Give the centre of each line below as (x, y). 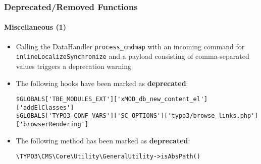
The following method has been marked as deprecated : (103, 140)
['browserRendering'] (52, 125)
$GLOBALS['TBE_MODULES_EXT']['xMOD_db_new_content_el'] (112, 99)
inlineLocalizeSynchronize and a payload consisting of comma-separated (133, 56)
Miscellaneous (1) (35, 27)
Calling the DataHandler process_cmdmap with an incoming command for (130, 46)
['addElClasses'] (45, 107)
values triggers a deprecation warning (73, 66)
